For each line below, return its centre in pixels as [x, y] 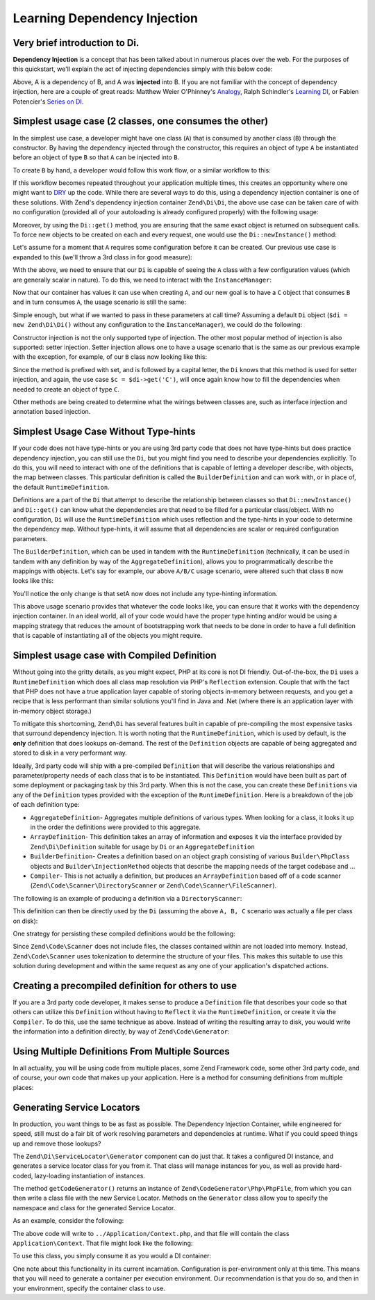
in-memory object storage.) [52, 711]
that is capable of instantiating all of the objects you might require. [108, 636]
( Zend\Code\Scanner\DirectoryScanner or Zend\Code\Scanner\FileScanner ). [153, 885]
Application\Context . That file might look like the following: [103, 1243]
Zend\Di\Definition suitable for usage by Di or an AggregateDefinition [142, 846]
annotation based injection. [52, 412]
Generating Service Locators [76, 1107]
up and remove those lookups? [57, 1143]
